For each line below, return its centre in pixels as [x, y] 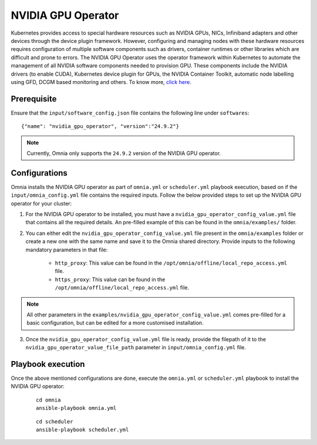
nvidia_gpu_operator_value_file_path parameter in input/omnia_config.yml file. [136, 348]
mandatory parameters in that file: [67, 250]
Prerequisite [34, 99]
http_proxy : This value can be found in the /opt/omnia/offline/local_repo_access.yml [171, 263]
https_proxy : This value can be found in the [110, 279]
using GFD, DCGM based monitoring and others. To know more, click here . [101, 82]
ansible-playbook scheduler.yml [82, 429]
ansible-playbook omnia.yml [76, 408]
